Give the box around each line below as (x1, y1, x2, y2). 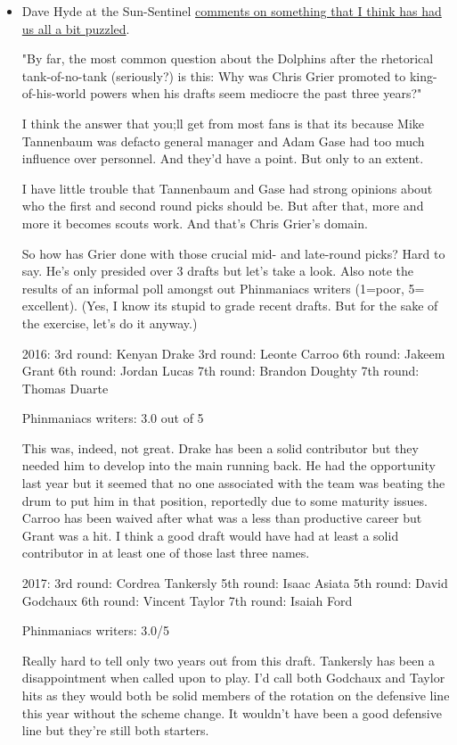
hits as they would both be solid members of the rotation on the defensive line (21, 686, 450, 704)
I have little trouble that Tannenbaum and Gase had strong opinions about (21, 178, 433, 197)
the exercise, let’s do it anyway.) (21, 313, 198, 332)
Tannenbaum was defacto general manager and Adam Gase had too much (21, 131, 425, 150)
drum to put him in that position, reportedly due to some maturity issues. (21, 491, 428, 509)
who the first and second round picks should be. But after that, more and (21, 196, 424, 215)
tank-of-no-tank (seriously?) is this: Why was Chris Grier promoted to (21, 66, 406, 85)
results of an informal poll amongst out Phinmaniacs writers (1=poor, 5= (21, 278, 425, 297)
